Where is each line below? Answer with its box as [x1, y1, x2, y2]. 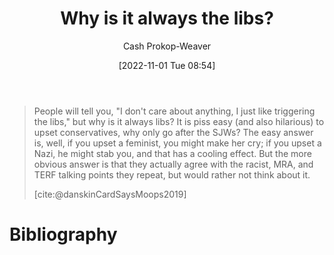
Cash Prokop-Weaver [122, 40, 212, 52]
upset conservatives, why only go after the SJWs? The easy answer [33, 126, 314, 138]
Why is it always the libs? [60, 7, 274, 30]
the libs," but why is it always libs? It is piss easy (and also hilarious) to [33, 115, 325, 127]
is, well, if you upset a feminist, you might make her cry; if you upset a [33, 137, 322, 149]
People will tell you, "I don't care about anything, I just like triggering [33, 105, 316, 117]
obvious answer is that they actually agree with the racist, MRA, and [33, 158, 314, 170]
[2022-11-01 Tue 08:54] [118, 59, 216, 71]
